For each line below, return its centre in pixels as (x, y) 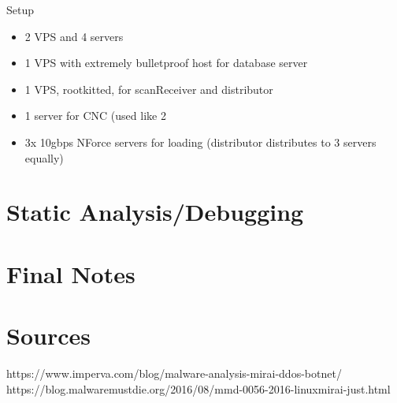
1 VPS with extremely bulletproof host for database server (166, 63)
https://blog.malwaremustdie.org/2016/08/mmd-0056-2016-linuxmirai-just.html (198, 388)
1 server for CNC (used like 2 (95, 116)
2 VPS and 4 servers (74, 36)
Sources (48, 336)
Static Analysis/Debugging (155, 212)
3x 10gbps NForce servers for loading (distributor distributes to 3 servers (200, 142)
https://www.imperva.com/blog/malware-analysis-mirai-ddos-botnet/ (174, 373)
